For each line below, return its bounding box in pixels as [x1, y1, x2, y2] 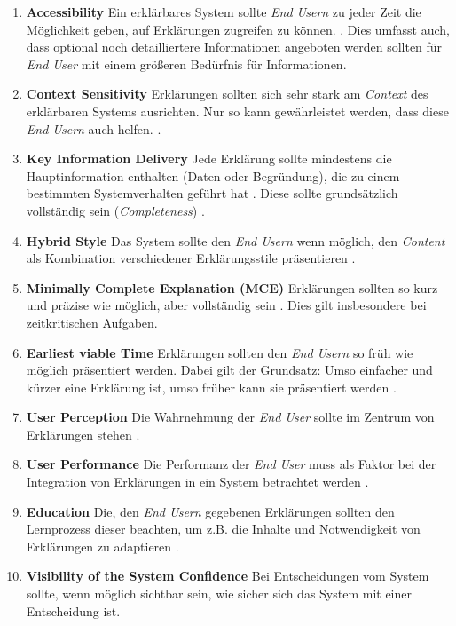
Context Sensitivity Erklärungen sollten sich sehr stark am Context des [26, 84, 428, 103]
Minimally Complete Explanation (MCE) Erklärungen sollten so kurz [26, 278, 438, 297]
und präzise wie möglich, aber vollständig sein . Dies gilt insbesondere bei [26, 296, 427, 314]
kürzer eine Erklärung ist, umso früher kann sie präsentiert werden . [26, 377, 397, 396]
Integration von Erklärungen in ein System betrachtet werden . [26, 472, 369, 491]
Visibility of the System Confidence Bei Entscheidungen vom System [26, 567, 429, 585]
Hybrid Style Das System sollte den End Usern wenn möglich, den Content [26, 231, 445, 250]
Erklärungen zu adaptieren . [26, 536, 179, 555]
